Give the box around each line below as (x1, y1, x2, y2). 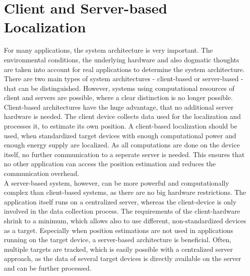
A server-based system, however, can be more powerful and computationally (4, 177, 229, 188)
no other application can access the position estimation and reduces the (4, 159, 216, 169)
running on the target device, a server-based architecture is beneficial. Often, (4, 234, 232, 245)
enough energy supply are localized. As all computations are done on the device (4, 140, 240, 150)
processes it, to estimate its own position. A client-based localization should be (4, 121, 237, 131)
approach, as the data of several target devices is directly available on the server (4, 253, 241, 263)
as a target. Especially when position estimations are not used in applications (4, 225, 234, 235)
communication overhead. (4, 168, 79, 178)
